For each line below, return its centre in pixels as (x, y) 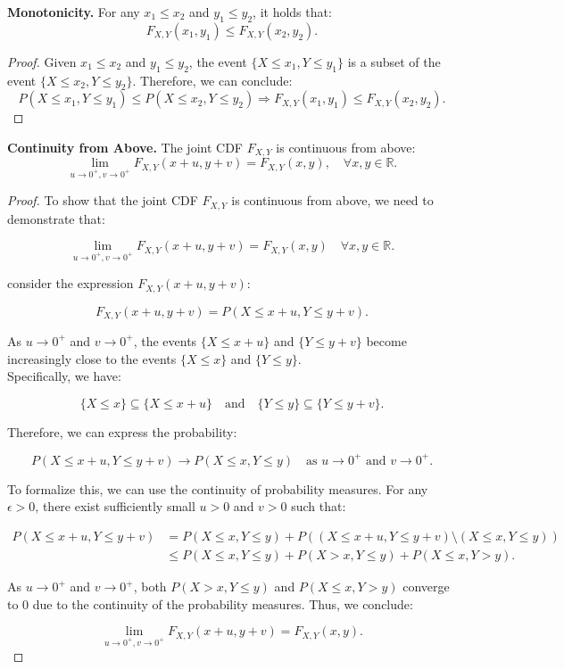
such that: (319, 506)
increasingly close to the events (92, 358)
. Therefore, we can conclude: (212, 80)
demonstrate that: (56, 218)
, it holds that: (292, 12)
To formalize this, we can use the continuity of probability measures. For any (218, 488)
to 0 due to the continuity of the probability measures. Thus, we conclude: (210, 603)
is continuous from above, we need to (332, 200)
